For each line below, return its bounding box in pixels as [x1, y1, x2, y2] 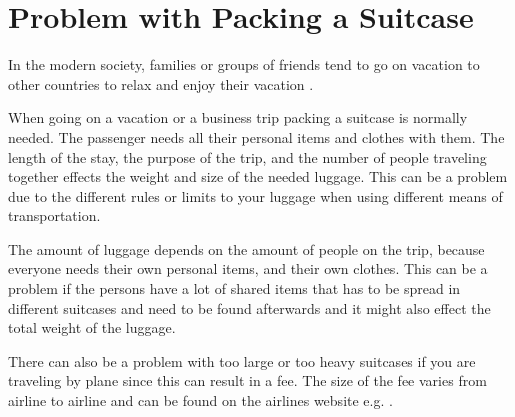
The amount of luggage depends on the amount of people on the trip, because [8, 238, 485, 259]
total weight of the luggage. [8, 317, 176, 338]
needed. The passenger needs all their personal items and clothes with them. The [8, 126, 505, 147]
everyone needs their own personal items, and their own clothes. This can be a [8, 258, 488, 279]
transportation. [8, 205, 101, 226]
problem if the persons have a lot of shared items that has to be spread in [8, 278, 461, 299]
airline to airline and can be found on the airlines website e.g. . [8, 390, 393, 411]
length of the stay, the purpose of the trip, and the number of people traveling [8, 146, 487, 167]
